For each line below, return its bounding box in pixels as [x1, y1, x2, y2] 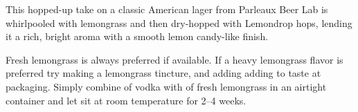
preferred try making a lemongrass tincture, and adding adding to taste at [6, 66, 321, 80]
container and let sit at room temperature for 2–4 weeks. [6, 93, 247, 107]
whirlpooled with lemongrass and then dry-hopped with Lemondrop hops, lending [6, 15, 352, 30]
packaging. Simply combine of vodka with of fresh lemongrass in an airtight [6, 79, 327, 93]
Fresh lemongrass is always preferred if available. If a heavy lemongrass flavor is [6, 52, 343, 66]
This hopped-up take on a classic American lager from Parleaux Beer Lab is [6, 2, 328, 16]
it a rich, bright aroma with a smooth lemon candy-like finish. [6, 29, 269, 44]
